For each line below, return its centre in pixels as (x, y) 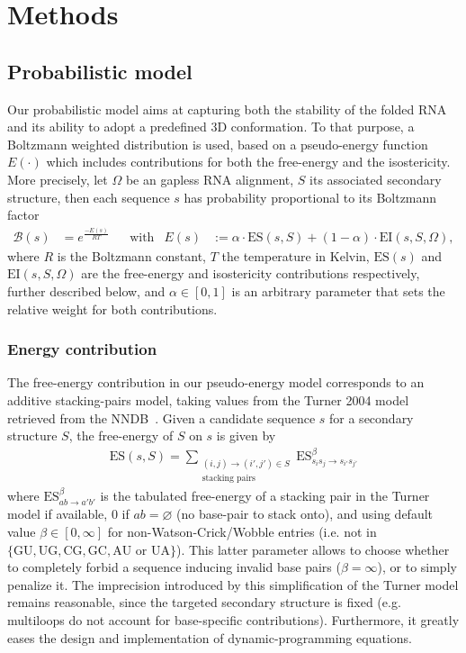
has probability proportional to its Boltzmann (310, 197)
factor (23, 215)
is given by (246, 435)
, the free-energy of (121, 435)
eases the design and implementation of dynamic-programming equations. (210, 637)
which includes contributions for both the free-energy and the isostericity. (248, 162)
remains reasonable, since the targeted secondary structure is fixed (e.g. (204, 602)
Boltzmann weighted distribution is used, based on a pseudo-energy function (218, 144)
